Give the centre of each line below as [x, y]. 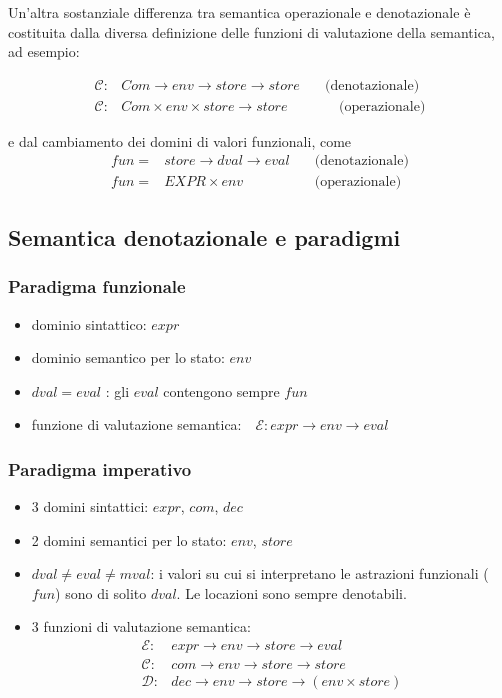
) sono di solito [101, 592]
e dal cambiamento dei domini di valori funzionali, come [180, 140]
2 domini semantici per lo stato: [129, 539]
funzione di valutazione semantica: [136, 424]
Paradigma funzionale [97, 286]
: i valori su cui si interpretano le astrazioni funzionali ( [319, 573]
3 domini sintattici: [90, 506]
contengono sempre [221, 390]
